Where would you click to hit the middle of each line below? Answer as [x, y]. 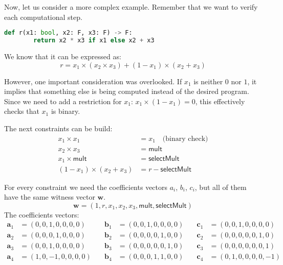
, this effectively [220, 101]
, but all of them [221, 187]
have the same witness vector [50, 197]
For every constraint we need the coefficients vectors [86, 187]
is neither [208, 81]
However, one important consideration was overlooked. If [93, 81]
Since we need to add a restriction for [63, 101]
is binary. [66, 111]
